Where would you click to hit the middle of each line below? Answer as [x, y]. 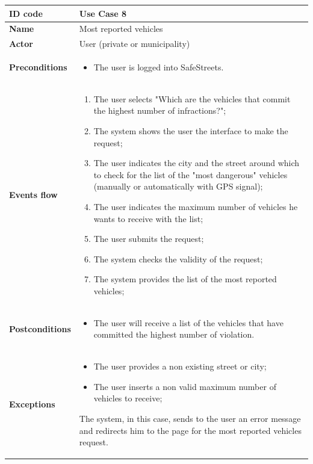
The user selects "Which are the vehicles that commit [192, 98]
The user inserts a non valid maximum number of [185, 386]
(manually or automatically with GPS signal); [178, 186]
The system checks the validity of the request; [178, 258]
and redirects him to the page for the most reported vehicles [190, 430]
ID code [26, 13]
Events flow [33, 195]
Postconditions [40, 328]
